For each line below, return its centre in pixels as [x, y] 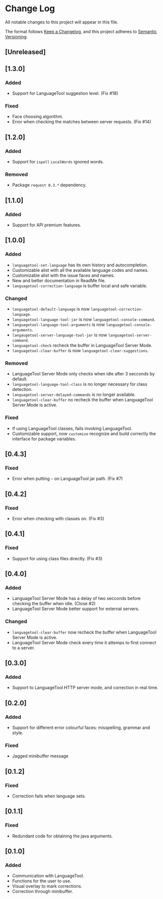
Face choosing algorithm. [37, 117]
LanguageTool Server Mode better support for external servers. [76, 609]
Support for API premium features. [46, 225]
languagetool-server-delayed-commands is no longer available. [74, 395]
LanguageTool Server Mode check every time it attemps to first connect [84, 642]
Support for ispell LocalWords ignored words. [58, 162]
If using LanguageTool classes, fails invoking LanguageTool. [72, 428]
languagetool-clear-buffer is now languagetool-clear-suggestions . [81, 351]
